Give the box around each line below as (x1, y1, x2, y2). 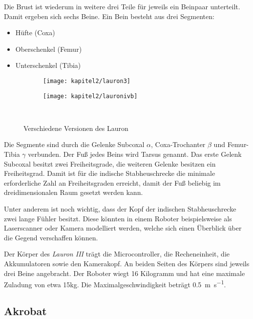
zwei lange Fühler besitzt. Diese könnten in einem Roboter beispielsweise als (4, 213, 232, 223)
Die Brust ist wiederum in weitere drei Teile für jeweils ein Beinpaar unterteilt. (4, 1, 240, 11)
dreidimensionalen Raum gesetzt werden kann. (4, 187, 143, 197)
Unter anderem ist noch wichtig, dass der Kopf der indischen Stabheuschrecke (4, 204, 236, 214)
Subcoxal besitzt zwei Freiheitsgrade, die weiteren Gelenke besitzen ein (4, 158, 216, 169)
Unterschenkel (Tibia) (15, 60, 81, 70)
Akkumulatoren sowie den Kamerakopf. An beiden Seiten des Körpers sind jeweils (4, 258, 250, 268)
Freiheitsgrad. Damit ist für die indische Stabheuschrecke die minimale (4, 168, 215, 178)
